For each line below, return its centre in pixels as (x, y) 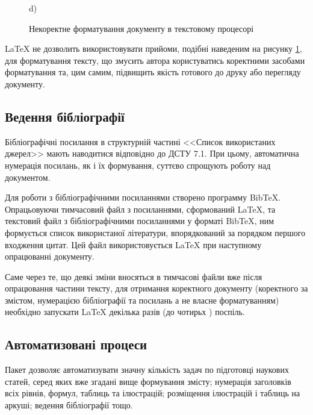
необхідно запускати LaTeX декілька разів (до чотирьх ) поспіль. (125, 312)
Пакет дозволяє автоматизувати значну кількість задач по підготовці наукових (147, 370)
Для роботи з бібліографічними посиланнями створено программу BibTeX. (143, 197)
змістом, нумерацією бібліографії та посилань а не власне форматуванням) (142, 300)
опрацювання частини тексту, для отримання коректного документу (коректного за (156, 288)
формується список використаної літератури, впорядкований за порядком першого (155, 232)
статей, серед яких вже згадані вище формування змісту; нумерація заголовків (148, 381)
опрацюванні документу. (50, 256)
